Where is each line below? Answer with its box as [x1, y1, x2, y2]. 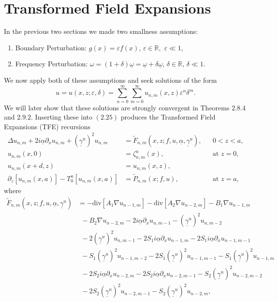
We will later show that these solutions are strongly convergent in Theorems [4, 102, 230, 112]
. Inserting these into [31, 112, 93, 122]
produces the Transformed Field [120, 112, 216, 122]
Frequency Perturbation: [15, 59, 88, 69]
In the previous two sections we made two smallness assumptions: [4, 26, 198, 36]
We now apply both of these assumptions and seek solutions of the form [4, 75, 217, 85]
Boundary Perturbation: [15, 42, 87, 52]
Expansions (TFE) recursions [4, 121, 91, 131]
